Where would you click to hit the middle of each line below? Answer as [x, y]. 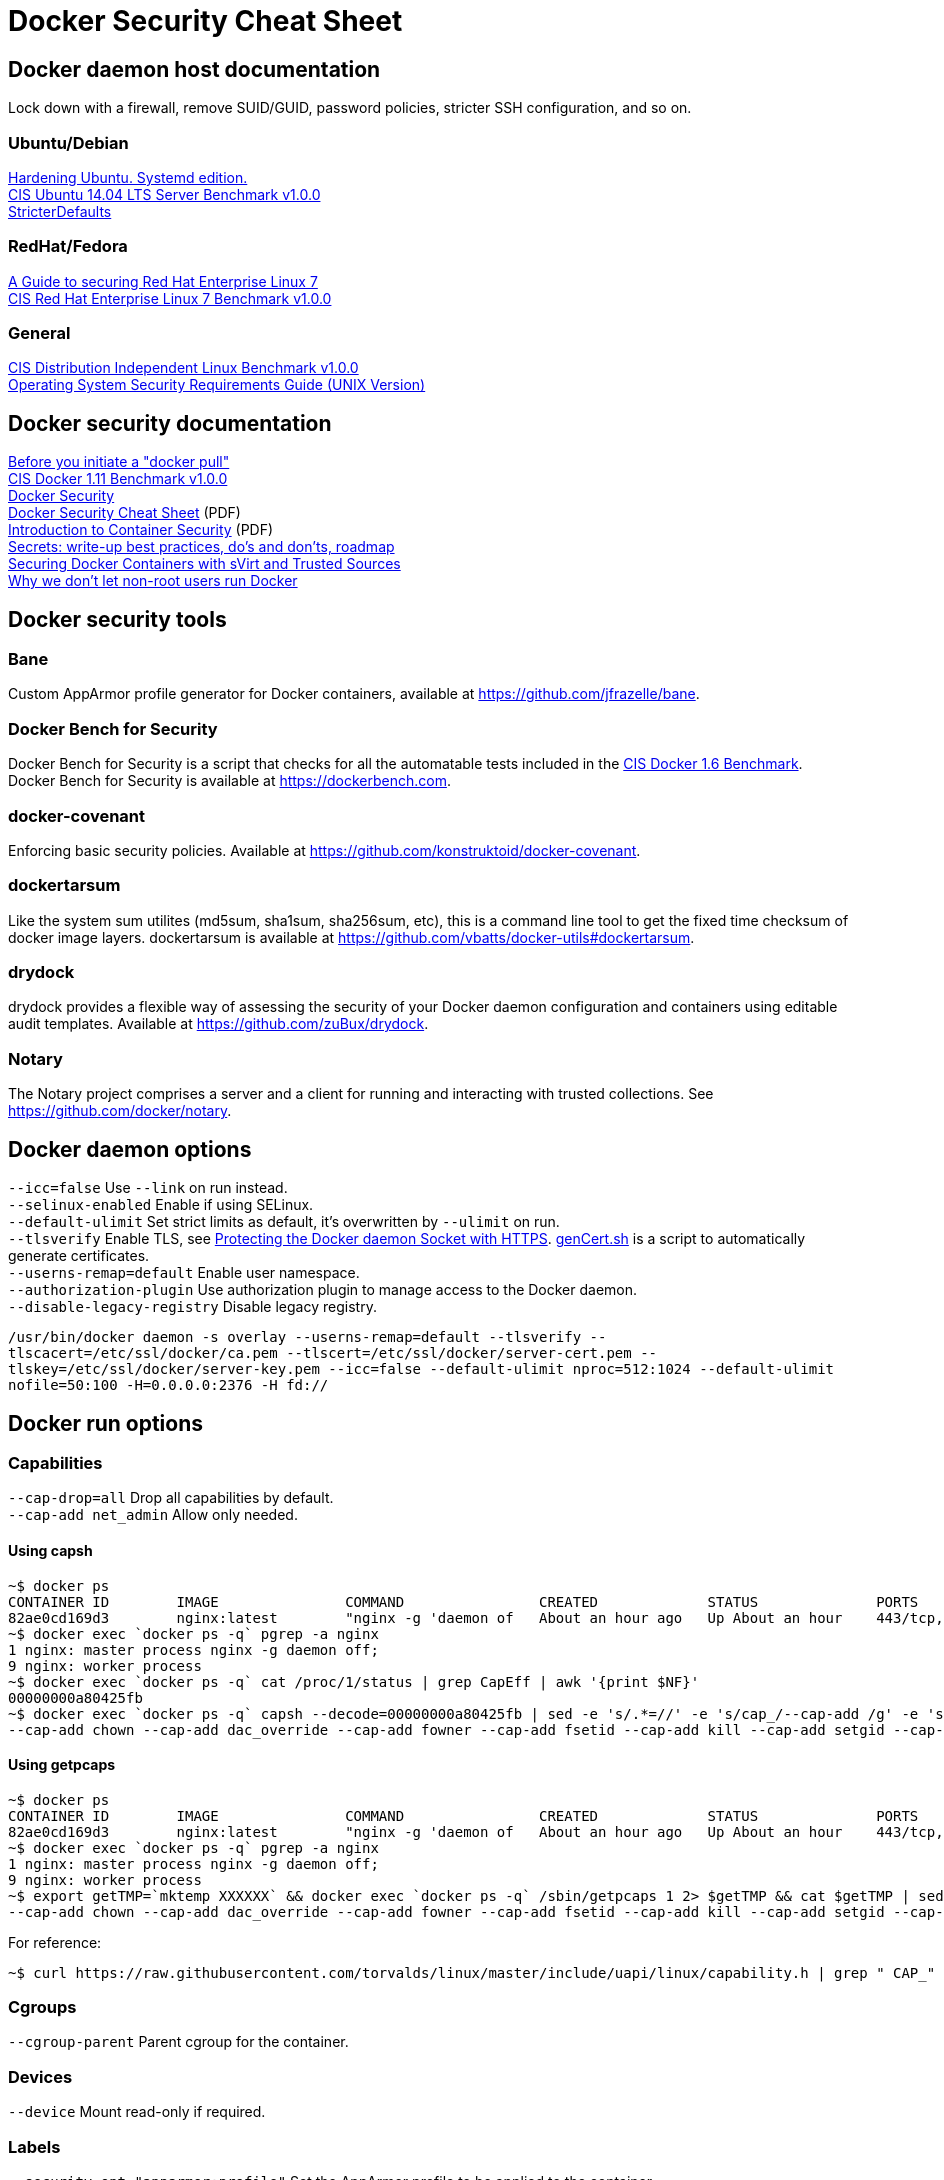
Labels [34, 2146]
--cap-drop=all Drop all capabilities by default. [171, 1498]
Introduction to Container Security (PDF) [141, 530]
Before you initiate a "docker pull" [119, 462]
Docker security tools [117, 619]
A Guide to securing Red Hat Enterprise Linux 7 [163, 281]
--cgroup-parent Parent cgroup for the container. [178, 2042]
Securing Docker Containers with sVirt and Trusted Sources [204, 564]
